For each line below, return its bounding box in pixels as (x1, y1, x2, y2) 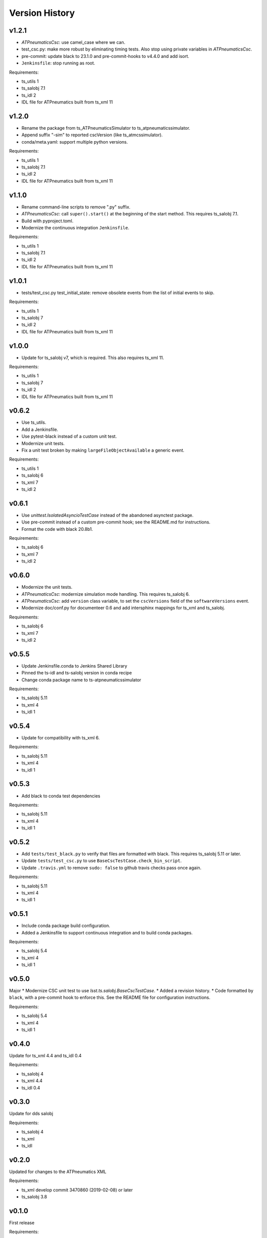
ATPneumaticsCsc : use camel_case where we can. (21, 40, 126, 46)
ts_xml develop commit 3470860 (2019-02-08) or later (21, 1186, 133, 1193)
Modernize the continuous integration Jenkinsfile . (21, 224, 130, 230)
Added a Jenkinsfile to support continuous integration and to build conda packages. (21, 929, 193, 935)
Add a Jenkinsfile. (21, 426, 58, 432)
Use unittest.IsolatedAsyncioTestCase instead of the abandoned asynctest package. (21, 512, 194, 518)
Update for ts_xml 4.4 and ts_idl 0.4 (9, 1052, 82, 1058)
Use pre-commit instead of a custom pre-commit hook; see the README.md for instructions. (21, 519, 211, 525)
